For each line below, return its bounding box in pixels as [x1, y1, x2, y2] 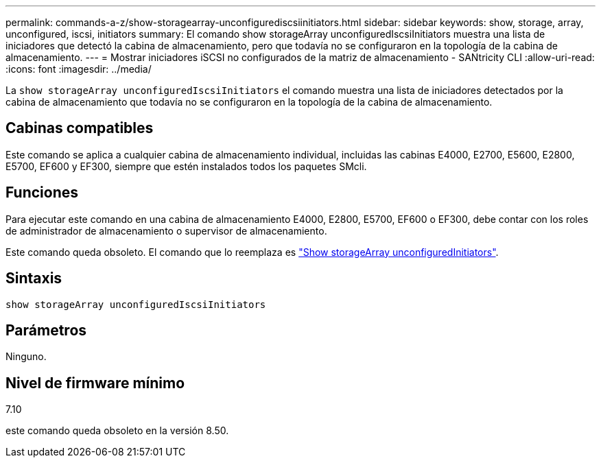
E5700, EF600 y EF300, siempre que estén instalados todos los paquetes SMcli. [5, 160, 367, 172]
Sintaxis [5, 270, 62, 287]
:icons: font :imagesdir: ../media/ [5, 63, 152, 75]
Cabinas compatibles [5, 119, 154, 137]
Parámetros [5, 321, 87, 339]
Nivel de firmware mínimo [5, 374, 185, 392]
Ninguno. [5, 351, 47, 363]
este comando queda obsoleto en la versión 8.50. [5, 425, 229, 437]
